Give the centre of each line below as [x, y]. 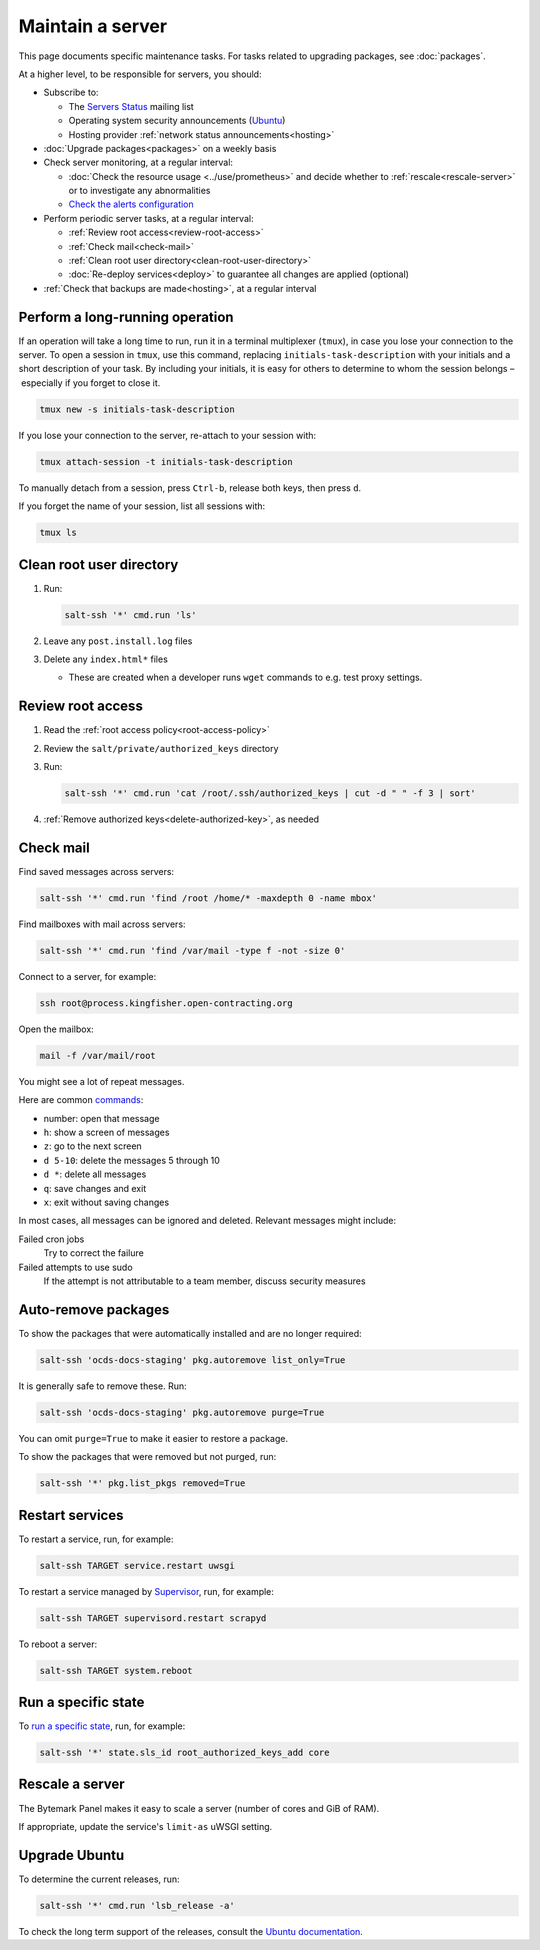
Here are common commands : [81, 1100]
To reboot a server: [58, 1644]
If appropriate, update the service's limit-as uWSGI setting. [145, 1826]
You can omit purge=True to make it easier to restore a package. [153, 1438]
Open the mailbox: [56, 1029]
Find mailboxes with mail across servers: [102, 924]
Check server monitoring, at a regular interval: [138, 162]
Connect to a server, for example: [87, 976]
